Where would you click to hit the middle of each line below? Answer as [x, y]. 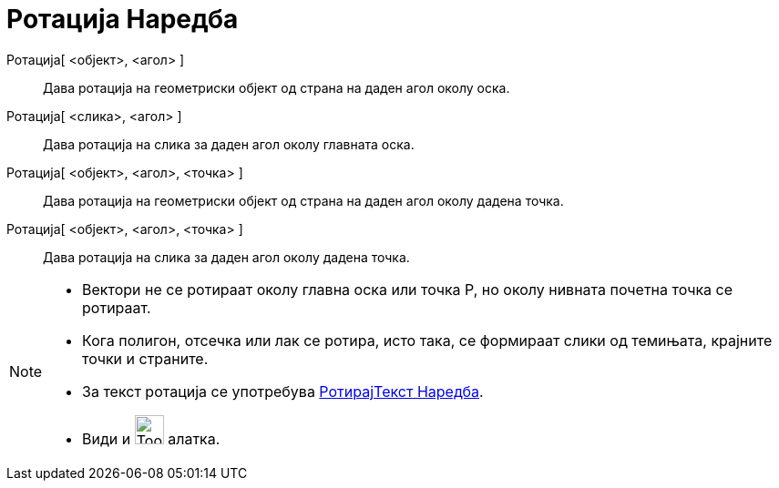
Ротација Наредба [123, 19]
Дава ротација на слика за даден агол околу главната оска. [229, 144]
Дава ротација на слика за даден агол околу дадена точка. [226, 257]
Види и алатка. [151, 438]
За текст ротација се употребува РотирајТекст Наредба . [283, 391]
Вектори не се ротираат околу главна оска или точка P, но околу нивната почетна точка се [407, 289]
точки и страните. [145, 358]
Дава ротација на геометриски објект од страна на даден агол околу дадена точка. [303, 200]
